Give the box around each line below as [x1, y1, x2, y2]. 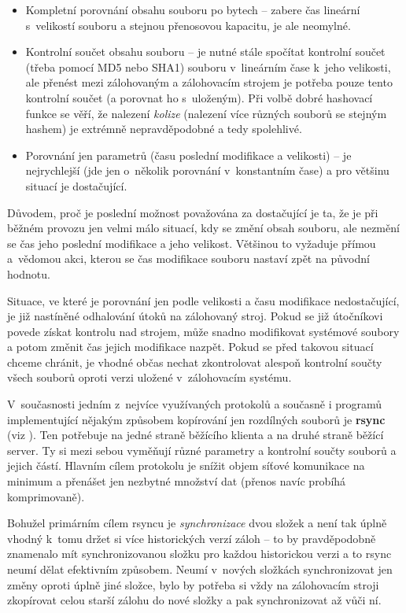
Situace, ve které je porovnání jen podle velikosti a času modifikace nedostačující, [7, 292, 400, 308]
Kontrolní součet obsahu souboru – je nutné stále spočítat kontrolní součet [25, 43, 386, 60]
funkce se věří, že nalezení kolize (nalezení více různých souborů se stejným [25, 105, 387, 121]
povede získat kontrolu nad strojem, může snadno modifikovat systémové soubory [7, 323, 400, 339]
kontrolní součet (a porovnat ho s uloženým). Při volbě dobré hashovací [25, 89, 373, 105]
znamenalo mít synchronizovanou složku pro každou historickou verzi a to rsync [7, 545, 392, 562]
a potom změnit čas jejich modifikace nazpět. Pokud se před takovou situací [7, 338, 374, 355]
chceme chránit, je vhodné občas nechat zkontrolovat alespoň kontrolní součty [7, 353, 382, 370]
